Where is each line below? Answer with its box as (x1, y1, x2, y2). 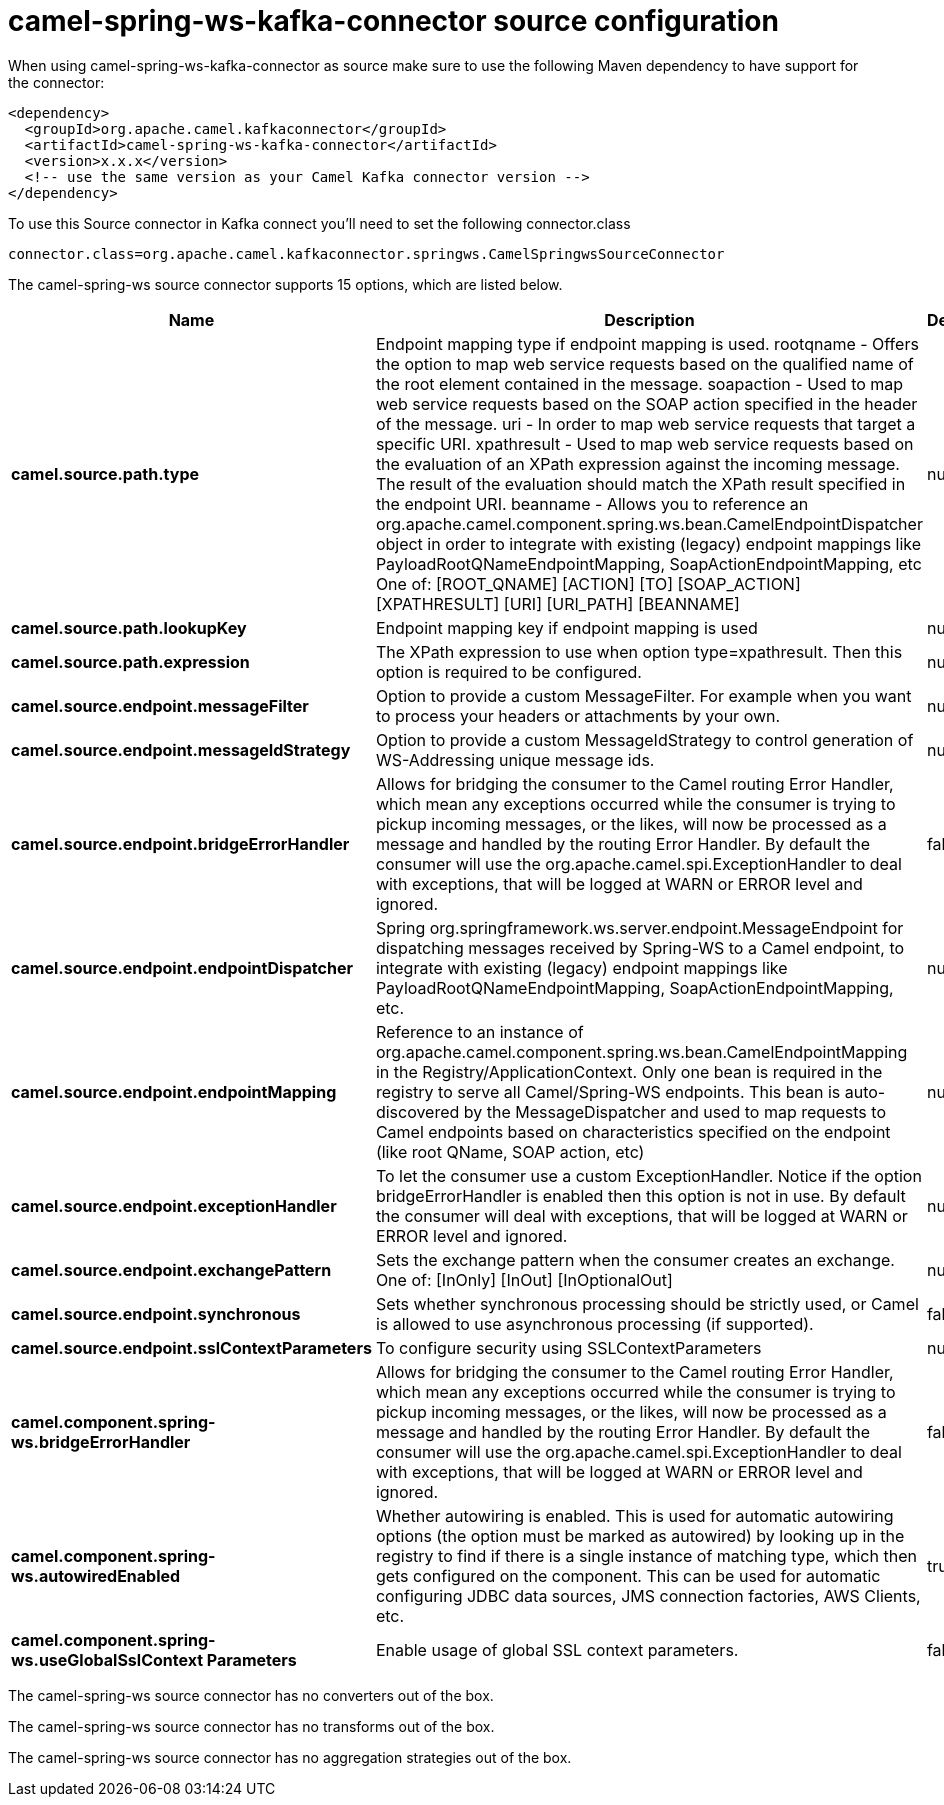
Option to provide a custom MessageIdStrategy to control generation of (375, 729, 914, 750)
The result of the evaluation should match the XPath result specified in (375, 473, 906, 494)
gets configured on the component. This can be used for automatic (375, 1565, 881, 1586)
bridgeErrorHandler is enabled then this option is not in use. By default (375, 1185, 906, 1206)
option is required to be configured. (375, 661, 642, 682)
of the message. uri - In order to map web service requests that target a (375, 413, 916, 434)
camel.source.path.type (11, 463, 200, 484)
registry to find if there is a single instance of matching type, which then (375, 1545, 917, 1566)
